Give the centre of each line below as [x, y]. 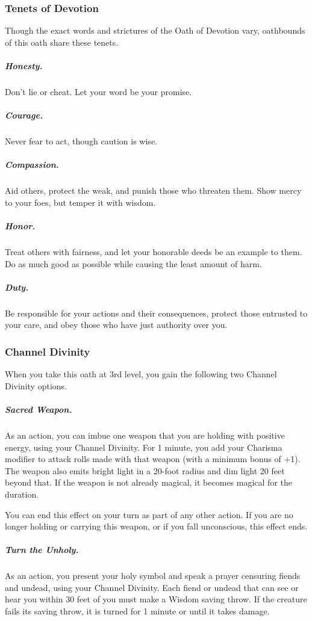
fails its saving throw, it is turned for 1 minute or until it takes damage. [137, 611]
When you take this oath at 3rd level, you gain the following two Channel [141, 374]
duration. [22, 494]
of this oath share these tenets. [62, 42]
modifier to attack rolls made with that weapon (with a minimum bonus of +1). [153, 459]
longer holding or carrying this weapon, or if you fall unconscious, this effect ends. [156, 526]
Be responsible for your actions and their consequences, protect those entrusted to [156, 313]
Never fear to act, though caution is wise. [81, 141]
